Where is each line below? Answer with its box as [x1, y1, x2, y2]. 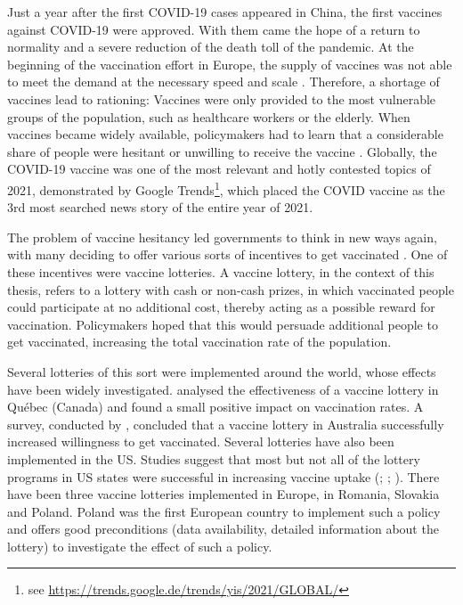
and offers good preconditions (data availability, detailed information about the [7, 519, 439, 538]
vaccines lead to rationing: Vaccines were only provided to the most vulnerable [7, 89, 436, 108]
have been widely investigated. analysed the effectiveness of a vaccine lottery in [7, 380, 439, 398]
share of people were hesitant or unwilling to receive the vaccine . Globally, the [7, 142, 437, 160]
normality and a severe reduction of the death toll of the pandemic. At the [7, 37, 414, 56]
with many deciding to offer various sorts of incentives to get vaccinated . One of [7, 245, 448, 264]
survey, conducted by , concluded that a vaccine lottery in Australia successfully [7, 414, 444, 433]
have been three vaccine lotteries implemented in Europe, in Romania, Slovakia [7, 485, 440, 503]
